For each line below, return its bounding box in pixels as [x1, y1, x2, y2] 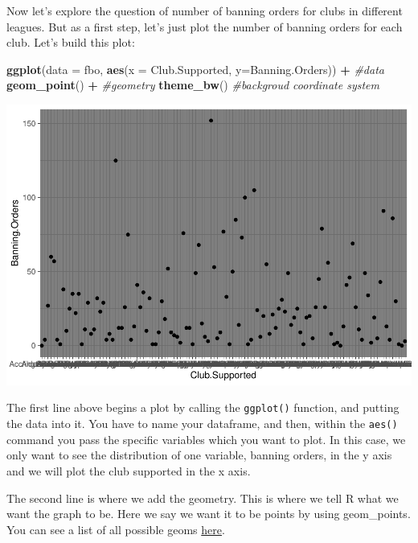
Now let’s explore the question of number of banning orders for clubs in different [6, 2, 403, 19]
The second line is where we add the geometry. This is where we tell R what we [6, 489, 399, 506]
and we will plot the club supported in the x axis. [6, 462, 251, 479]
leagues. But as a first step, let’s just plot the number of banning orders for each [6, 18, 403, 35]
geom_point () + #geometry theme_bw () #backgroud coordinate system [6, 76, 380, 93]
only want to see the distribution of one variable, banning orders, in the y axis [6, 446, 392, 463]
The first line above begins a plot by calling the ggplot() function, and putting [6, 399, 400, 416]
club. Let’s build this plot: [6, 34, 135, 51]
